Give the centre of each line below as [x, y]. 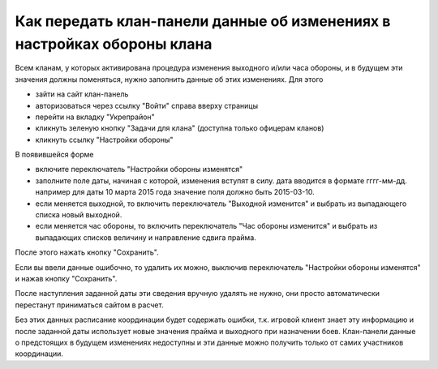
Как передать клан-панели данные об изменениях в [203, 21]
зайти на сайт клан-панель [82, 94]
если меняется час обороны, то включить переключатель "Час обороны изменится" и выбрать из [206, 226]
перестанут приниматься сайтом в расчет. [89, 305]
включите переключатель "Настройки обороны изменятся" [139, 169]
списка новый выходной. [79, 215]
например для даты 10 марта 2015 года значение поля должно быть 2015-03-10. [175, 192]
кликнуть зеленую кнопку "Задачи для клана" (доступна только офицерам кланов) [180, 128]
